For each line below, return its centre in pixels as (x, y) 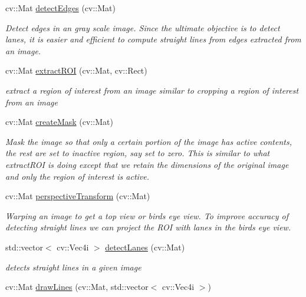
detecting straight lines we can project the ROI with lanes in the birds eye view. (148, 227)
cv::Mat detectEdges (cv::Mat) (60, 8)
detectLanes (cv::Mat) (145, 247)
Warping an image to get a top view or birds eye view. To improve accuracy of (147, 215)
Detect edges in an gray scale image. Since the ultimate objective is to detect (143, 27)
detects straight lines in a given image (73, 267)
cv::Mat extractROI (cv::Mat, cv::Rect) (76, 70)
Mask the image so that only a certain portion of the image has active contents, (149, 141)
